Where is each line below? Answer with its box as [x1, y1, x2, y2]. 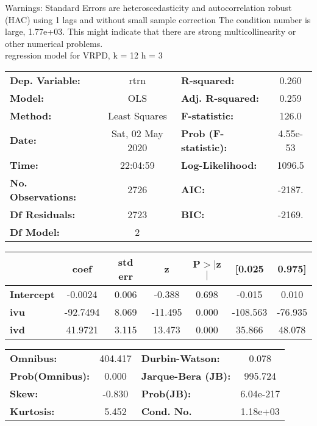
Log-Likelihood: [180, 157, 257, 172]
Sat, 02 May [111, 126, 163, 140]
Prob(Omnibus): [10, 368, 90, 383]
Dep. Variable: [10, 73, 80, 87]
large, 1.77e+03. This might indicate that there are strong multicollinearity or [5, 25, 296, 38]
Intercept [10, 286, 55, 301]
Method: [10, 108, 52, 122]
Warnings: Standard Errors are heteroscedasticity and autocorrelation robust [5, 1, 292, 13]
